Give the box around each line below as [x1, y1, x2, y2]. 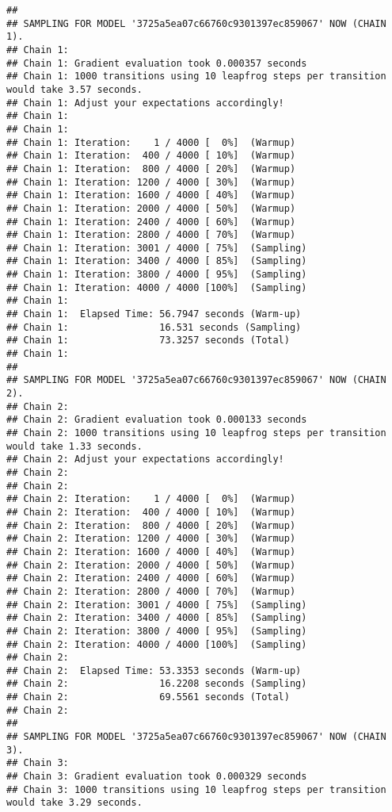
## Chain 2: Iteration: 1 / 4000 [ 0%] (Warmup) [6, 493, 296, 505]
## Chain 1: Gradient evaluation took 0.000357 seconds [6, 57, 307, 69]
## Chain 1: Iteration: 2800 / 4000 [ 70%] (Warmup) [6, 229, 296, 241]
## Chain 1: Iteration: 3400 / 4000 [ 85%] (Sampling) [6, 255, 307, 267]
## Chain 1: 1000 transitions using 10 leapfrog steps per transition [6, 71, 386, 82]
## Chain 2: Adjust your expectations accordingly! [6, 454, 284, 465]
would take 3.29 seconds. [6, 797, 143, 809]
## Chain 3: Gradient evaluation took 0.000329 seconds [6, 771, 307, 783]
